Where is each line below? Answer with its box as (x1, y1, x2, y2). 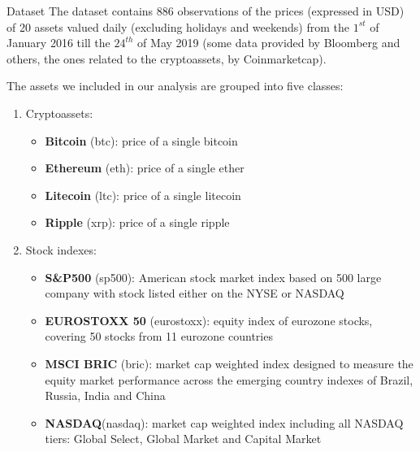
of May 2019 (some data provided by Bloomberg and (137, 34, 401, 51)
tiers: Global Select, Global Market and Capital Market (45, 430, 322, 447)
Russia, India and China (45, 387, 166, 404)
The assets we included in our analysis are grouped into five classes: (6, 77, 344, 94)
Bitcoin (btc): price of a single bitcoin (45, 132, 238, 149)
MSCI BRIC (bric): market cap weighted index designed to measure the (45, 354, 414, 372)
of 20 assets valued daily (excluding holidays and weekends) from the (6, 18, 349, 35)
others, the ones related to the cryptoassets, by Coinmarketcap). (6, 50, 327, 67)
